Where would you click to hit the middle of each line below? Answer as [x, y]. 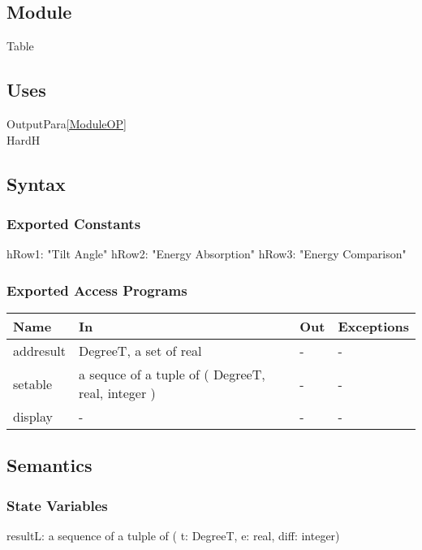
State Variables [57, 505]
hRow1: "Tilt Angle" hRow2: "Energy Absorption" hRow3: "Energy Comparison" [207, 254]
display [33, 416]
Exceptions [373, 326]
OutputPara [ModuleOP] [67, 123]
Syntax [36, 183]
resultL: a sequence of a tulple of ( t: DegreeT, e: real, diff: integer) [173, 535]
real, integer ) [117, 393]
